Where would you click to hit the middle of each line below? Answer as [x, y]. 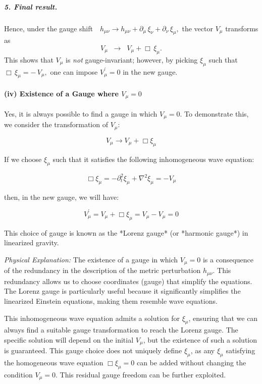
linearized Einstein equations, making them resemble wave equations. [111, 300]
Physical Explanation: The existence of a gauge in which [91, 259]
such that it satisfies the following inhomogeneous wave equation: [153, 159]
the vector [197, 28]
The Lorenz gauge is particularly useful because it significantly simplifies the [122, 291]
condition [18, 374]
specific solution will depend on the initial [69, 339]
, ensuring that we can [223, 318]
